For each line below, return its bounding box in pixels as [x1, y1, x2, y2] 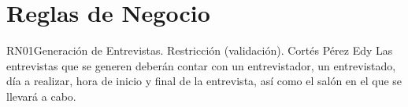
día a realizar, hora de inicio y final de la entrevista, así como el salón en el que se [6, 73, 402, 89]
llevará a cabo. [6, 87, 76, 104]
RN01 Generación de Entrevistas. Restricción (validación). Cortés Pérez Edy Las [6, 42, 393, 59]
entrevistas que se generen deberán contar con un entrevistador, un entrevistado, [6, 57, 396, 73]
